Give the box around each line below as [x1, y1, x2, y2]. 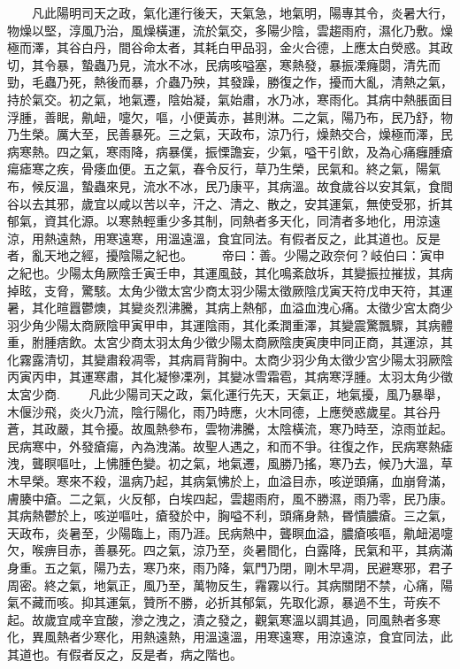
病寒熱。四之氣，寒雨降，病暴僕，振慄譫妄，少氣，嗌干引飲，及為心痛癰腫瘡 [7, 142, 453, 160]
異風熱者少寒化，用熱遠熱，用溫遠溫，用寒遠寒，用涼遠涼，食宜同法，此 [31, 627, 453, 646]
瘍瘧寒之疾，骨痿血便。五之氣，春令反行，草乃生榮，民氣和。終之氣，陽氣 [7, 159, 441, 178]
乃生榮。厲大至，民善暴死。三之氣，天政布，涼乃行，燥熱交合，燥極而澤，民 [7, 125, 453, 143]
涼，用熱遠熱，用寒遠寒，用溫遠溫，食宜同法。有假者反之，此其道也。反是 [7, 228, 441, 247]
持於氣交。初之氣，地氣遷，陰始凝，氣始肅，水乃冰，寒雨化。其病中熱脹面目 [7, 89, 453, 108]
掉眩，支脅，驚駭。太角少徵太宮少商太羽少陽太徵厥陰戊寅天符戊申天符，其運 [7, 281, 453, 299]
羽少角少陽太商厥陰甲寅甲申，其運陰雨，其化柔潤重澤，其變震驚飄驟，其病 [7, 315, 441, 334]
